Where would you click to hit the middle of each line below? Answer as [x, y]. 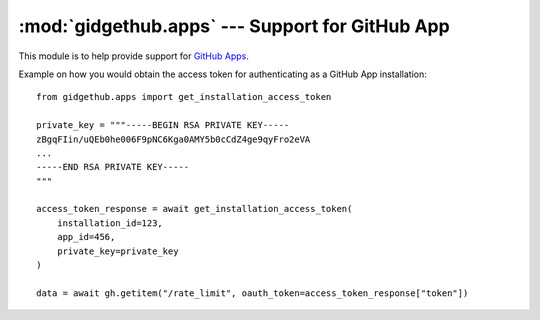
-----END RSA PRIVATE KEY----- [113, 167]
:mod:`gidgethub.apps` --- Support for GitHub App [234, 26]
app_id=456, [86, 237]
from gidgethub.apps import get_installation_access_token [184, 97]
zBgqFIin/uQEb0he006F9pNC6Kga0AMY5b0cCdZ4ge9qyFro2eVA [173, 139]
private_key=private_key [117, 251]
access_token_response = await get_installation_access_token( [194, 209]
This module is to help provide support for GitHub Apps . [133, 56]
